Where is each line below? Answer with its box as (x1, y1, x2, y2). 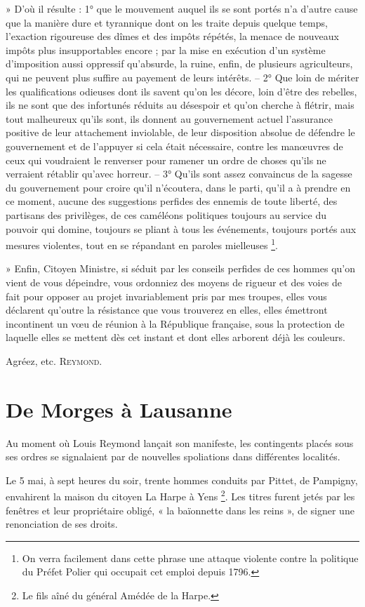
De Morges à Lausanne (6, 394, 232, 423)
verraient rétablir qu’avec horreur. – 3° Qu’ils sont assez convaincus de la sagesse (6, 166, 352, 181)
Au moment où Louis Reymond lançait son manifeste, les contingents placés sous (6, 435, 354, 450)
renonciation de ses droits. (6, 516, 118, 531)
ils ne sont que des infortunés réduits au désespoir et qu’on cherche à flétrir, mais (6, 98, 354, 112)
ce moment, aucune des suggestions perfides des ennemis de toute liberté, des (6, 194, 338, 208)
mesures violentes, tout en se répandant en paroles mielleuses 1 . (6, 236, 278, 252)
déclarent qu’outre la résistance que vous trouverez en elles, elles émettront (6, 302, 328, 317)
